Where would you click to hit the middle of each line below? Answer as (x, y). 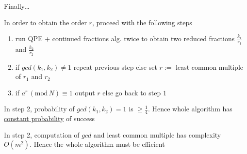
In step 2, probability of (39, 109)
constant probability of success (49, 118)
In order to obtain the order (45, 22)
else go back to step (132, 92)
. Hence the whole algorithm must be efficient (97, 144)
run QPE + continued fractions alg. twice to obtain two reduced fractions (125, 38)
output (85, 92)
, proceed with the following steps (142, 22)
